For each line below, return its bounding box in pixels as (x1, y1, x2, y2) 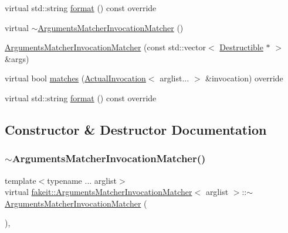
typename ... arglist (47, 174, 117, 186)
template (5, 174, 36, 186)
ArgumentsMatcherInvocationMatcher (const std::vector (5, 41, 206, 53)
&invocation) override (205, 72, 283, 84)
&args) (5, 52, 29, 64)
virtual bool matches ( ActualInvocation (5, 72, 146, 84)
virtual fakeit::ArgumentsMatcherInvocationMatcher (5, 186, 192, 198)
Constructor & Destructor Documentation (5, 120, 267, 138)
